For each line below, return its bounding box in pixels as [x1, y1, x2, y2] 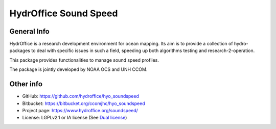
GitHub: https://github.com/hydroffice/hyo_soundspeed [22, 93, 139, 99]
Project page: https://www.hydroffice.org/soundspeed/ [22, 107, 138, 113]
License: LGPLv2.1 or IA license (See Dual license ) [22, 115, 127, 121]
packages [9, 47, 31, 54]
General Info [9, 27, 50, 36]
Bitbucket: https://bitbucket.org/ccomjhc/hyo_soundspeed [22, 100, 145, 107]
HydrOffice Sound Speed [9, 8, 118, 19]
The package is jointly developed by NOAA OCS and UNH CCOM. [9, 66, 148, 72]
